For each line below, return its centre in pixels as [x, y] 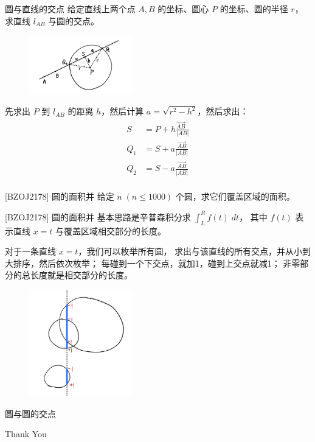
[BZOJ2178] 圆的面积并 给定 [60, 196]
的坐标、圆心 [183, 9]
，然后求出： [223, 111]
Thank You [26, 434]
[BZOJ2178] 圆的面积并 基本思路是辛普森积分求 [98, 216]
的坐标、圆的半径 [254, 9]
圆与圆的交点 [30, 413]
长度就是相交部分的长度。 [81, 275]
